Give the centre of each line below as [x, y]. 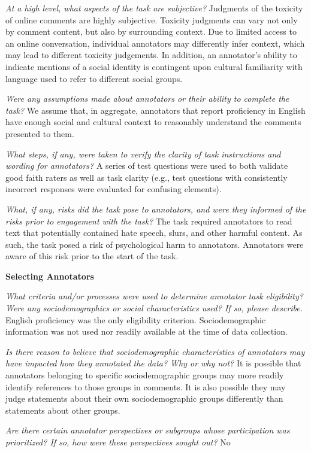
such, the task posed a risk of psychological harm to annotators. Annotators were [155, 244]
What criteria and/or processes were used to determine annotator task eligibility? [154, 296]
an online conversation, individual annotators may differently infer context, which [155, 43]
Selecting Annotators [50, 276]
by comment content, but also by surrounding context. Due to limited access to [151, 31]
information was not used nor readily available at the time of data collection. [147, 331]
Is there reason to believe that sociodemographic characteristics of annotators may [155, 351]
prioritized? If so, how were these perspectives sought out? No [118, 442]
